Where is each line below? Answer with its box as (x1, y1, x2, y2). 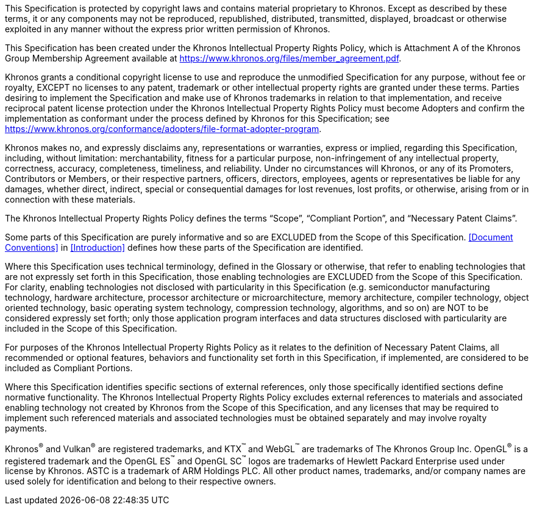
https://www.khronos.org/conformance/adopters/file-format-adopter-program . (5, 124, 322, 134)
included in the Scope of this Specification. (5, 323, 177, 334)
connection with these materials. (5, 194, 136, 204)
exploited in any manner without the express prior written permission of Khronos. (5, 24, 330, 34)
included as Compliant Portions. (5, 363, 133, 373)
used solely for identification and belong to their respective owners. (5, 476, 276, 487)
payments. (5, 423, 47, 433)
